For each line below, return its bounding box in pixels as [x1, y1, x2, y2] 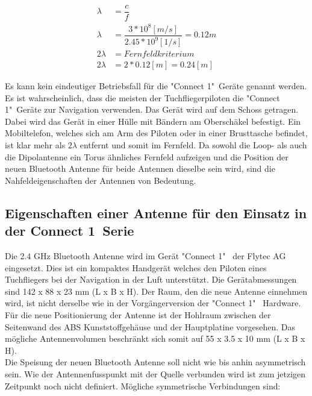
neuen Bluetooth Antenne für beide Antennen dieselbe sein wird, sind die [5, 162, 275, 175]
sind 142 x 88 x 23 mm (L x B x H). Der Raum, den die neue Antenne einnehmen [5, 284, 308, 297]
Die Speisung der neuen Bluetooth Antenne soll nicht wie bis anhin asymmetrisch [5, 356, 306, 368]
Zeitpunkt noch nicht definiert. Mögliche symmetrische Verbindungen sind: [5, 379, 281, 392]
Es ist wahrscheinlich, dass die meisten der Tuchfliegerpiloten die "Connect [5, 91, 280, 104]
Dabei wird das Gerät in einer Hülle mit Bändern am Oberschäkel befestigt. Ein [5, 115, 301, 127]
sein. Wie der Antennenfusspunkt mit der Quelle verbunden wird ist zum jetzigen [5, 367, 306, 380]
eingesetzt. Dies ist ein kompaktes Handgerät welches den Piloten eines [5, 261, 267, 274]
